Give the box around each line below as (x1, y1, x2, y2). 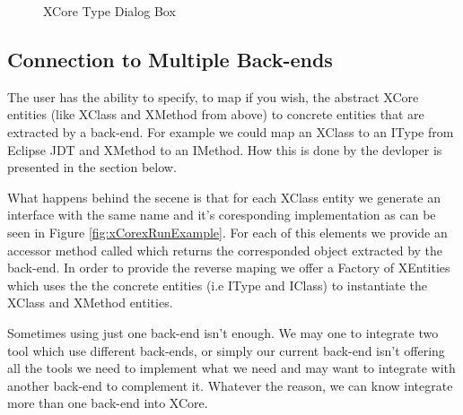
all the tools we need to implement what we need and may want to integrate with (7, 359, 456, 377)
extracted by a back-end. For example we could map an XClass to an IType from (7, 122, 454, 141)
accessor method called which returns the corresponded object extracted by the (7, 240, 443, 259)
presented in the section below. (7, 158, 177, 177)
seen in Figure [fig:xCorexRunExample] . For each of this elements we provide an (7, 222, 448, 241)
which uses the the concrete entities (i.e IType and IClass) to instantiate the (7, 275, 427, 294)
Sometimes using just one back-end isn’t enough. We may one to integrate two (7, 323, 439, 342)
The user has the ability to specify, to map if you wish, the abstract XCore (7, 87, 419, 106)
